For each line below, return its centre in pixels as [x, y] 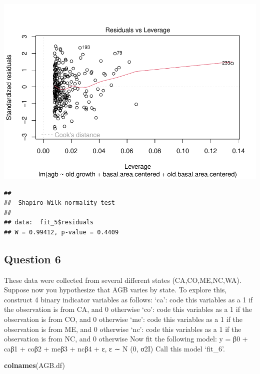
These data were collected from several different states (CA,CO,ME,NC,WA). [123, 280]
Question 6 [32, 259]
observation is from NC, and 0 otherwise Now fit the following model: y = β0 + [126, 339]
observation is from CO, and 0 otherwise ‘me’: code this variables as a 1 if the [123, 319]
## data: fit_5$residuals [49, 223]
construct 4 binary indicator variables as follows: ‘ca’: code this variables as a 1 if [128, 299]
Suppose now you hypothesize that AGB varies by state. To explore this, [115, 290]
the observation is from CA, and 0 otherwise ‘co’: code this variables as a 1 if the [128, 309]
